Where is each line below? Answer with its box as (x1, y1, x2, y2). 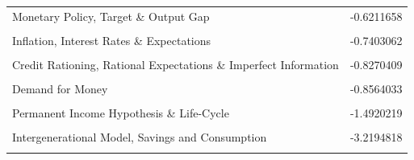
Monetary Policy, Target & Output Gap (12, 7, 210, 24)
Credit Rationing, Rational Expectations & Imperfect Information (12, 55, 339, 72)
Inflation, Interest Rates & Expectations (12, 31, 211, 48)
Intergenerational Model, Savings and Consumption (12, 129, 267, 146)
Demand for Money (12, 80, 108, 97)
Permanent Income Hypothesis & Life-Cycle (12, 105, 229, 121)
